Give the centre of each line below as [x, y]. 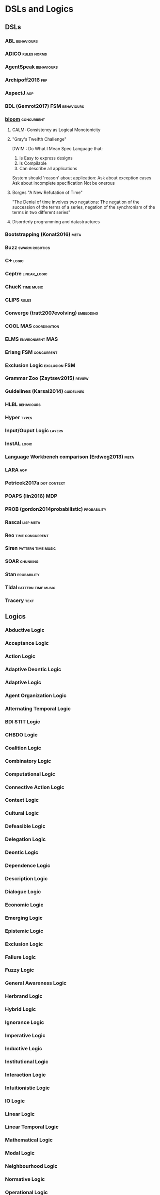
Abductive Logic [25, 630]
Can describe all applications [48, 169]
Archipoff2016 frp [26, 80]
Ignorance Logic [25, 1022]
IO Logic [15, 1101]
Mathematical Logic [29, 1140]
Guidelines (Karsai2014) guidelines [45, 391]
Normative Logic [25, 1179]
